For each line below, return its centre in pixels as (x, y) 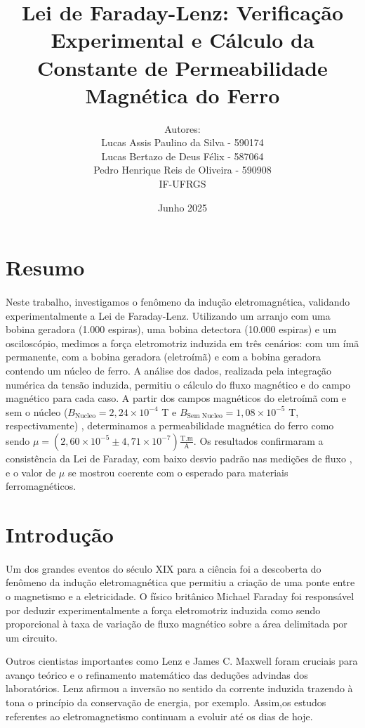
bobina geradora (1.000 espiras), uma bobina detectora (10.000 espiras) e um (171, 329)
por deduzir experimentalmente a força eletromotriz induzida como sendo (163, 610)
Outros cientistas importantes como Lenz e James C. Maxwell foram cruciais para (182, 661)
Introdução (60, 534)
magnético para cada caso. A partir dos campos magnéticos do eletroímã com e (176, 398)
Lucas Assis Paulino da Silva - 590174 (182, 142)
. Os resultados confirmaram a (258, 440)
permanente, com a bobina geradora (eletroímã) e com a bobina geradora (164, 357)
